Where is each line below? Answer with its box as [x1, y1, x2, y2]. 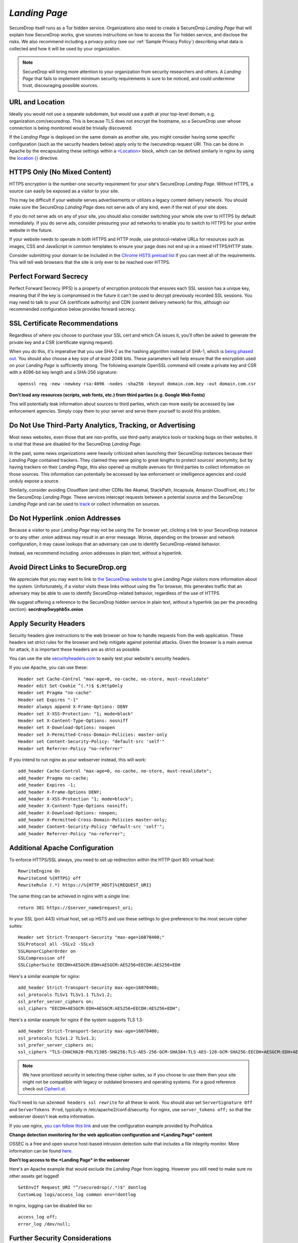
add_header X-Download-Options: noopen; [18, 810, 118, 815]
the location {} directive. [9, 155, 59, 161]
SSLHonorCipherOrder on [18, 948, 76, 954]
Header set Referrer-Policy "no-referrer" [18, 746, 123, 751]
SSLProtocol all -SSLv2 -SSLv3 [18, 941, 94, 947]
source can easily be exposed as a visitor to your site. [9, 188, 119, 194]
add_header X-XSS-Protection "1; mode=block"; [18, 796, 134, 801]
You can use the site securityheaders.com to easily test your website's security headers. [9, 655, 191, 661]
